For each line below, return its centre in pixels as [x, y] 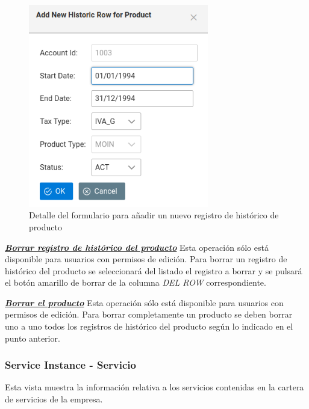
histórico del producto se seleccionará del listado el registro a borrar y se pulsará [154, 270]
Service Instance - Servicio [70, 365]
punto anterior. [33, 338]
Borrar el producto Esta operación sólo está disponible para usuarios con [144, 302]
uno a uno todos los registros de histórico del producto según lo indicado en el [149, 326]
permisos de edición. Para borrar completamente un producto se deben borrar [149, 314]
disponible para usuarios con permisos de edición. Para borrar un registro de [146, 259]
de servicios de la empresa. [54, 399]
